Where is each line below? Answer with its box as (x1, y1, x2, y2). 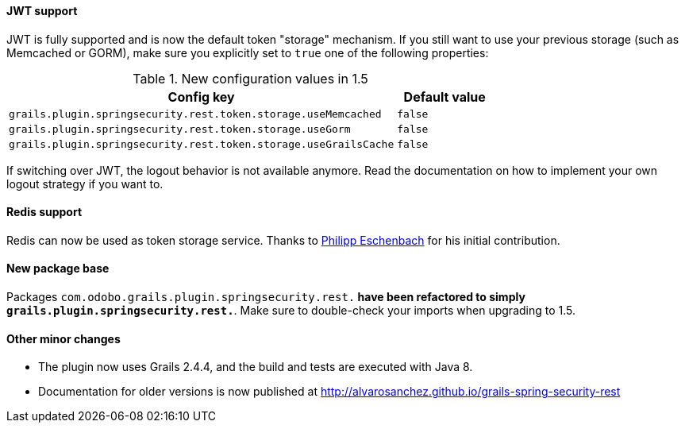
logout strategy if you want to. (6, 176, 164, 191)
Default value (403, 88, 486, 105)
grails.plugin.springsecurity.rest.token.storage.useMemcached (9, 107, 382, 120)
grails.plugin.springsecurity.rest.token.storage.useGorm (9, 122, 351, 135)
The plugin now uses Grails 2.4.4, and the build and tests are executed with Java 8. (38, 360, 473, 374)
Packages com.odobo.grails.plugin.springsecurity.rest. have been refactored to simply (6, 290, 525, 304)
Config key (167, 88, 235, 105)
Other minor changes (6, 331, 121, 346)
